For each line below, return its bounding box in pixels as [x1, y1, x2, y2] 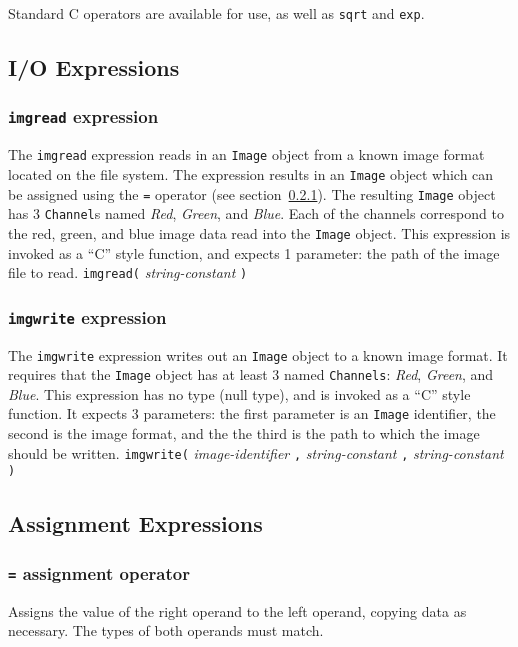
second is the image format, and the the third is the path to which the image [8, 423, 480, 444]
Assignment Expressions [8, 508, 263, 539]
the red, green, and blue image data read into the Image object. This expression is [8, 222, 511, 243]
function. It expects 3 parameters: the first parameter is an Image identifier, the [8, 403, 496, 424]
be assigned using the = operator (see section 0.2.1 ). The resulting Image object [8, 183, 496, 204]
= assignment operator [8, 560, 190, 585]
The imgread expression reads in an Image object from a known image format [8, 144, 485, 165]
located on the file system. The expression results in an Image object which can [8, 163, 494, 184]
